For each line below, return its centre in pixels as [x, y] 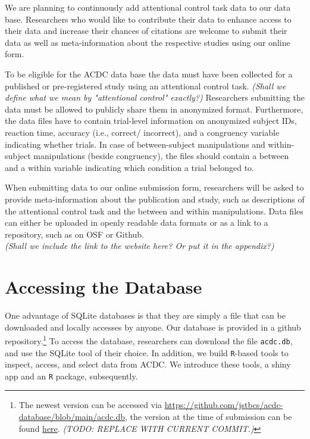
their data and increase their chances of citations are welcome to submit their [146, 31]
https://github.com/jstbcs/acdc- [224, 405]
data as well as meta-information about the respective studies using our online [148, 42]
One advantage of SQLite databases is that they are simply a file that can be [145, 315]
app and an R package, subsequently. [71, 376]
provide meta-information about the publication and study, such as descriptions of [155, 199]
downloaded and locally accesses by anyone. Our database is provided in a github [153, 327]
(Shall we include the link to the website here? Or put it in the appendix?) [140, 246]
